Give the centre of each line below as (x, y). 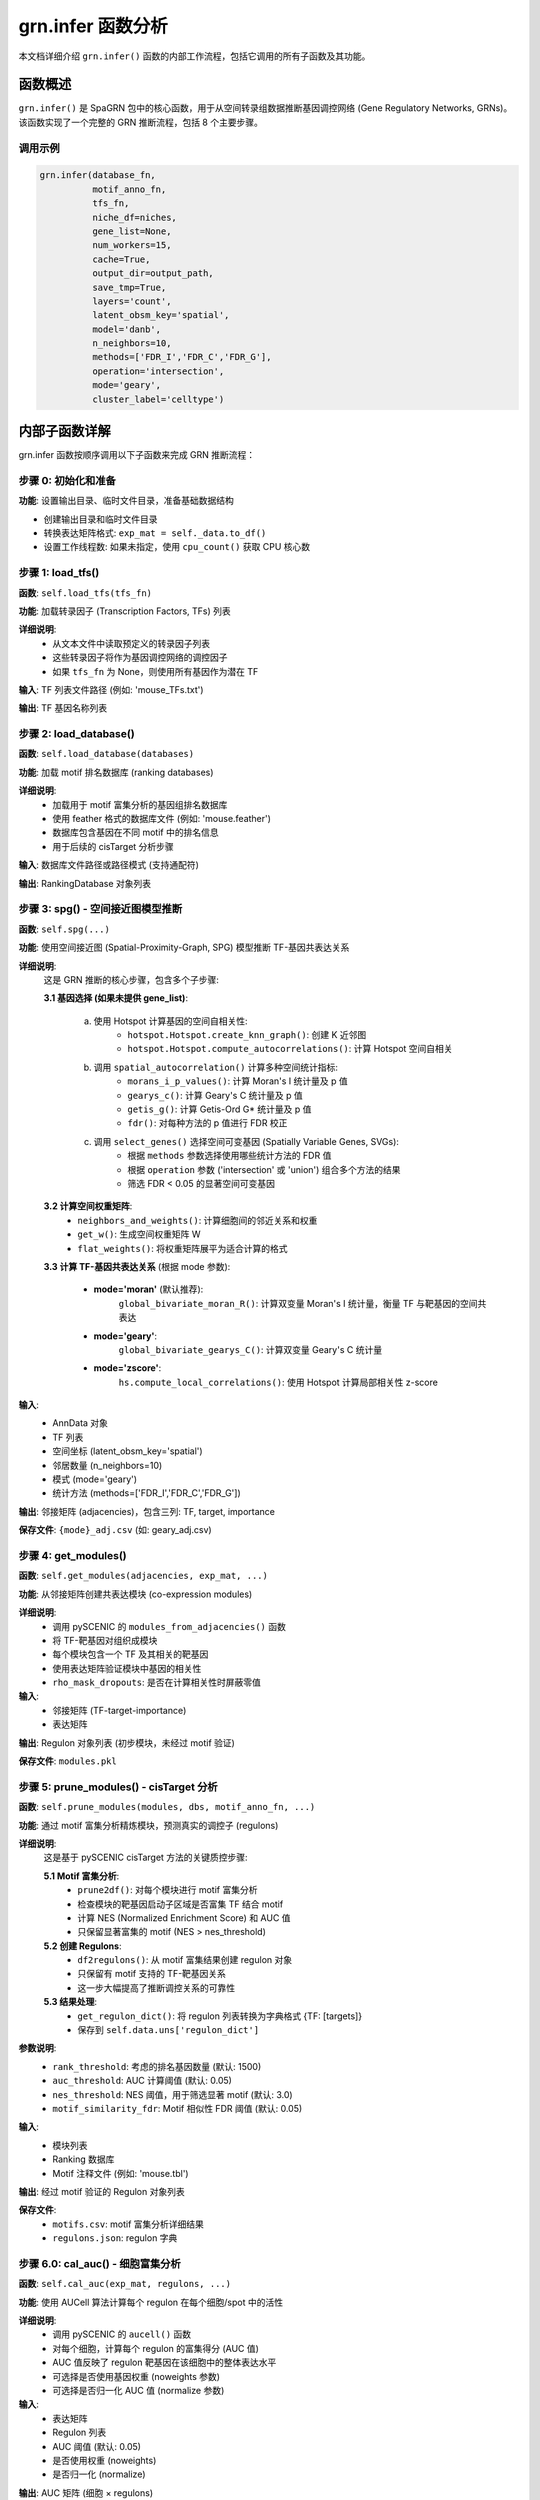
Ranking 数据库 (83, 2159)
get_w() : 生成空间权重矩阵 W (139, 1234)
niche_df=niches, (134, 217)
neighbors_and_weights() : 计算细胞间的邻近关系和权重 (197, 1220)
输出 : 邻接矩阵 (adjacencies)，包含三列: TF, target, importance (146, 1511)
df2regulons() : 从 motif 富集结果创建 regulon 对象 (185, 1960)
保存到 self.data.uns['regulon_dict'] (168, 2030)
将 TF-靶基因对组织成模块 (105, 1640)
